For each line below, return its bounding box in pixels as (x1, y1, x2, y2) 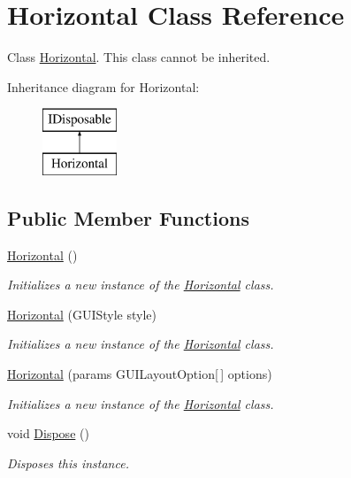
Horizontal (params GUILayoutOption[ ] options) (7, 365, 272, 383)
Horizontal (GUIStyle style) (7, 305, 156, 323)
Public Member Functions (7, 204, 249, 231)
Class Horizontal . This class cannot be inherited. (7, 48, 271, 66)
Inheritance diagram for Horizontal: (7, 77, 200, 96)
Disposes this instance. (7, 453, 129, 472)
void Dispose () (7, 424, 89, 443)
